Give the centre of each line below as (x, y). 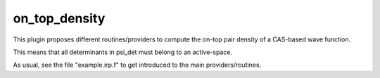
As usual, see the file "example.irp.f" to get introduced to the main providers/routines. (137, 65)
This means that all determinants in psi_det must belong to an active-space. (122, 52)
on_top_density (59, 18)
